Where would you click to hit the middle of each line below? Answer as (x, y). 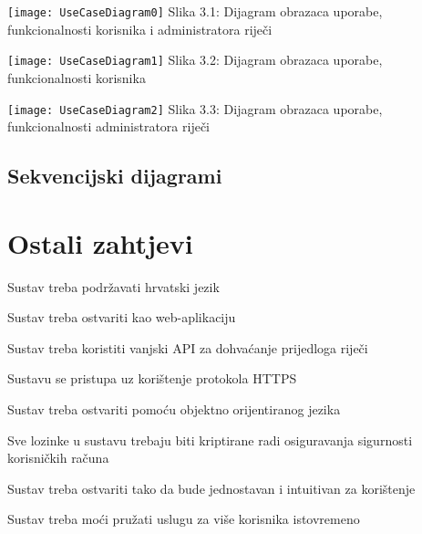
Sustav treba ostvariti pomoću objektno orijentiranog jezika (174, 409)
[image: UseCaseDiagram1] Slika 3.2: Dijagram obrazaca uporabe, (195, 60)
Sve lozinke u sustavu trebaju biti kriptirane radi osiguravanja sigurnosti (210, 440)
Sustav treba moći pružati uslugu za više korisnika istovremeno (184, 519)
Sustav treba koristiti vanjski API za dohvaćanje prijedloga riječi (188, 347)
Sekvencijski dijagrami (115, 176)
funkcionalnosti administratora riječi (108, 126)
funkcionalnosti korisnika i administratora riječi (140, 29)
